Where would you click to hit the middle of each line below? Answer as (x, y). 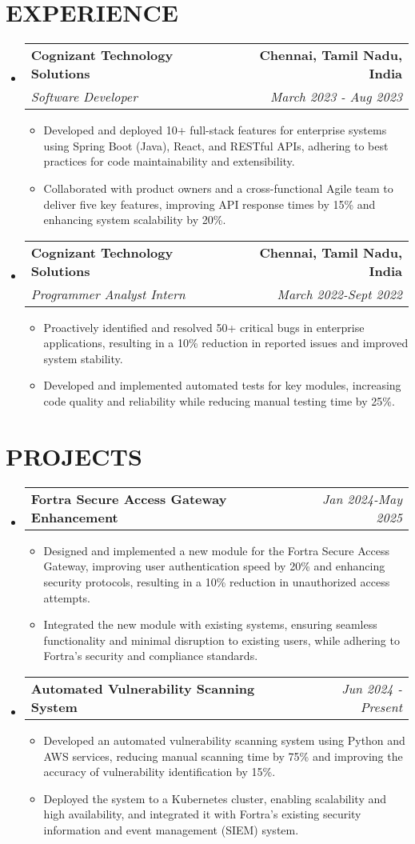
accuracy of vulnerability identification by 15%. (160, 772)
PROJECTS (74, 456)
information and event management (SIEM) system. (171, 829)
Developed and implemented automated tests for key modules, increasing (222, 385)
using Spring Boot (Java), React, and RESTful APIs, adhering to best (216, 145)
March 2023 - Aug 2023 (336, 97)
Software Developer (84, 97)
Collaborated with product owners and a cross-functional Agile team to (218, 188)
